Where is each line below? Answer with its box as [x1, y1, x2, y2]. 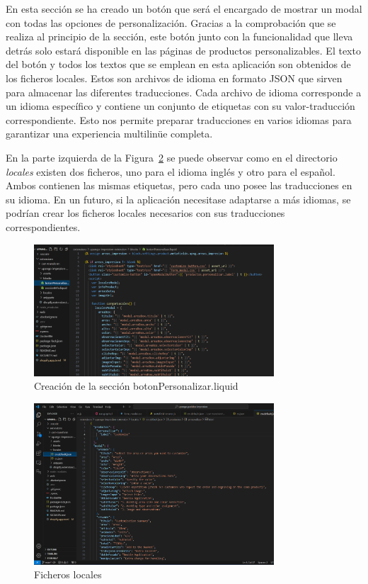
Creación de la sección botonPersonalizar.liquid [34, 378, 238, 393]
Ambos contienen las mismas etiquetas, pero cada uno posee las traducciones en [6, 178, 352, 193]
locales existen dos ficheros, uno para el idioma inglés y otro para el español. [6, 164, 335, 179]
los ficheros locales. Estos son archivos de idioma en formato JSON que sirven [6, 70, 343, 85]
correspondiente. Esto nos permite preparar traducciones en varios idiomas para [6, 112, 352, 127]
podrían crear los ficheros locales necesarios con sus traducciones [6, 206, 285, 220]
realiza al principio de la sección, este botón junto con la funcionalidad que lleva [6, 29, 353, 44]
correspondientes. [6, 219, 81, 234]
